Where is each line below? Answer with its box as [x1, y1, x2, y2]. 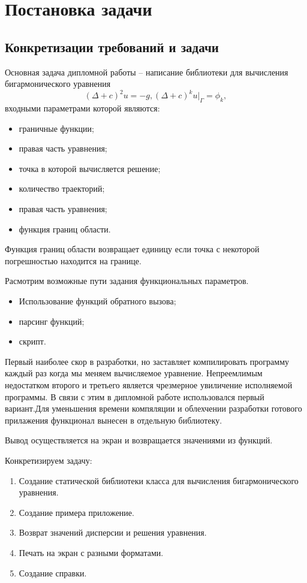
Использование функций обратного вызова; [19, 295, 176, 307]
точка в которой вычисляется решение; [19, 162, 161, 174]
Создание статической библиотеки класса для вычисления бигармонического [19, 474, 299, 487]
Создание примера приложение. [19, 506, 134, 518]
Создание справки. [19, 566, 87, 579]
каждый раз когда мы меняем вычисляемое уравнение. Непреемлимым [5, 367, 263, 379]
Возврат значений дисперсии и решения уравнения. [19, 526, 207, 539]
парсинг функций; [19, 315, 85, 327]
